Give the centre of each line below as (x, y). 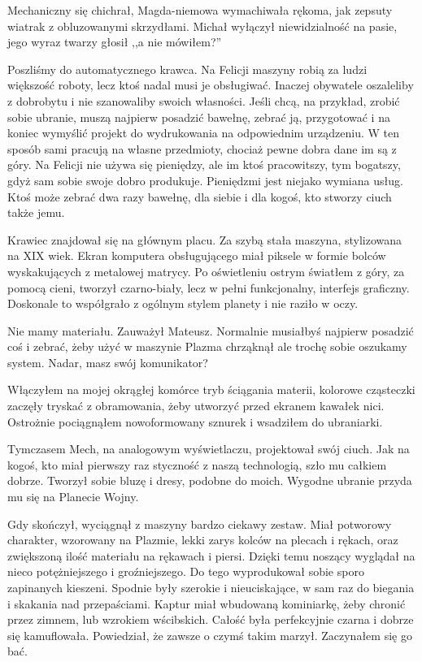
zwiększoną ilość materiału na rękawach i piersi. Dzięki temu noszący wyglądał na (211, 555)
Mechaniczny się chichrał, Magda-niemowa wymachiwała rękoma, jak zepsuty (200, 10)
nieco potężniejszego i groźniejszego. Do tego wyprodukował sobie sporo (186, 571)
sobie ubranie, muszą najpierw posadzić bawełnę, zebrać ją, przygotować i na (199, 117)
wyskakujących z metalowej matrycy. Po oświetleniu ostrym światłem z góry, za (206, 271)
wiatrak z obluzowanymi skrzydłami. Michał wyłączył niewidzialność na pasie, (202, 26)
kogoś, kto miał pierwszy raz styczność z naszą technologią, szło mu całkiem (197, 464)
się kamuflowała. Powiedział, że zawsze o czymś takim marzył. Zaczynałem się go (210, 635)
